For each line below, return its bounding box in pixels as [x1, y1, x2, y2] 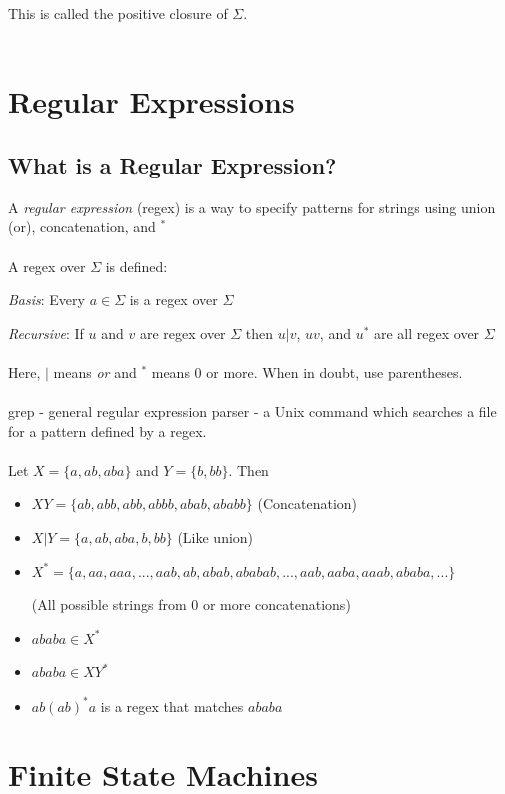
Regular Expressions [8, 81, 295, 122]
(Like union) [177, 527, 254, 548]
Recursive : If [8, 322, 84, 343]
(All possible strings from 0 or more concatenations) [31, 594, 351, 615]
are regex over [139, 322, 226, 343]
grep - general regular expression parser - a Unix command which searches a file [8, 401, 497, 422]
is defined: [105, 255, 168, 276]
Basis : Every [8, 289, 85, 310]
